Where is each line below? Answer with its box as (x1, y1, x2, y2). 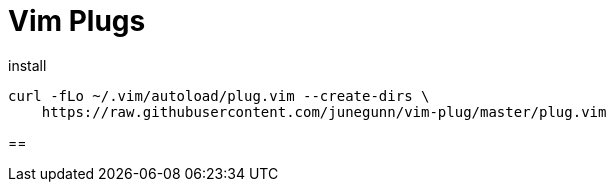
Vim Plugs (8, 4, 146, 38)
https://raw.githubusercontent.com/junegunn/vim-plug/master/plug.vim (41, 103, 607, 120)
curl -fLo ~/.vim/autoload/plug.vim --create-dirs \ (8, 87, 430, 104)
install (8, 56, 47, 74)
